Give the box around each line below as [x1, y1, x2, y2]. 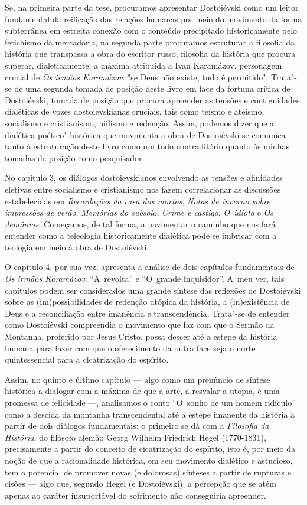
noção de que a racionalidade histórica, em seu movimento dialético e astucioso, [5, 454, 293, 466]
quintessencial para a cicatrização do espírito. [5, 353, 169, 366]
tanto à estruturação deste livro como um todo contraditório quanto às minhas [5, 140, 289, 152]
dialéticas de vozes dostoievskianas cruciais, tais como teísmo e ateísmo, [5, 105, 264, 118]
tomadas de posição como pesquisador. [5, 151, 145, 164]
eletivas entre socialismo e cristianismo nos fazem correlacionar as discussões [5, 183, 281, 195]
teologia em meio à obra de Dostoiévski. [5, 240, 149, 253]
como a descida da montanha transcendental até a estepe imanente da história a [5, 408, 295, 420]
